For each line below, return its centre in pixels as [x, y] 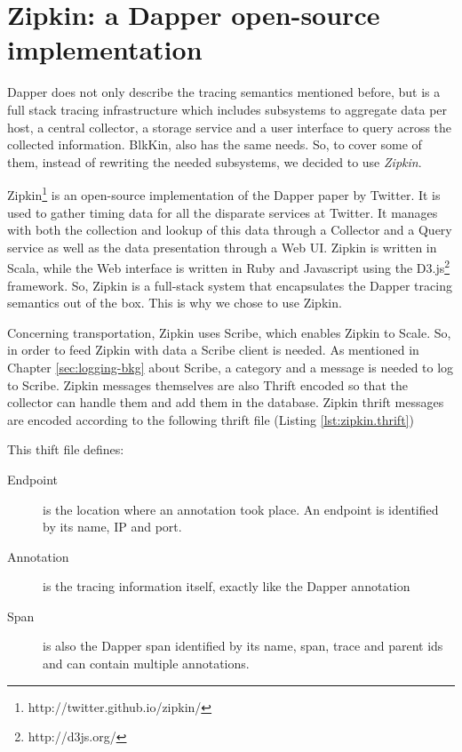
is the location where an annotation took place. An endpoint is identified [241, 509]
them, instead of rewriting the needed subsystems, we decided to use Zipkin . [215, 161]
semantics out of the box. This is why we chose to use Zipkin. [175, 303]
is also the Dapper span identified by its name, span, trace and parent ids [243, 646]
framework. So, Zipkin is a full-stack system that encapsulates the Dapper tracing [230, 285]
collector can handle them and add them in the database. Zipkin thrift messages [226, 402]
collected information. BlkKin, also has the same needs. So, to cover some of [215, 144]
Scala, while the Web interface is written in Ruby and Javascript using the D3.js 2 [229, 266]
